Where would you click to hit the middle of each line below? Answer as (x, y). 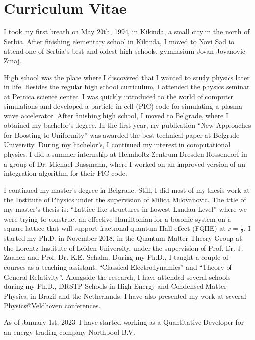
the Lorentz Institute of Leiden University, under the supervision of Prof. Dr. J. (124, 247)
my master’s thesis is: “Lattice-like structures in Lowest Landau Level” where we (125, 209)
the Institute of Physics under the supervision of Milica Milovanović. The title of (125, 199)
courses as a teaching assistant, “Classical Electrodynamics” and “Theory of (118, 267)
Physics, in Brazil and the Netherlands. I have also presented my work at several (125, 296)
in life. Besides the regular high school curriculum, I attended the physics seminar (127, 87)
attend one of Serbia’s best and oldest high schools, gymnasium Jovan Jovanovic (125, 51)
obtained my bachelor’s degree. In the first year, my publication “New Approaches (127, 125)
